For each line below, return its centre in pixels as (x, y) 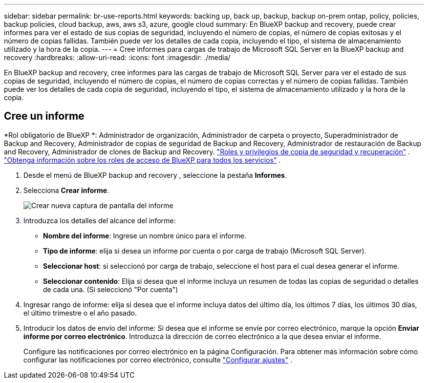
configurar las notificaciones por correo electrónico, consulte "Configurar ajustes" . (158, 360)
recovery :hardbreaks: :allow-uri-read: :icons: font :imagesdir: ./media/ (117, 57)
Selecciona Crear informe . (66, 190)
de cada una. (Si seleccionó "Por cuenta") (111, 289)
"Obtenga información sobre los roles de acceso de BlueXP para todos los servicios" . (142, 160)
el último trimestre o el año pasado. (80, 313)
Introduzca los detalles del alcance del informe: (100, 220)
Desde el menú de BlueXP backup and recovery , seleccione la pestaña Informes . (155, 175)
